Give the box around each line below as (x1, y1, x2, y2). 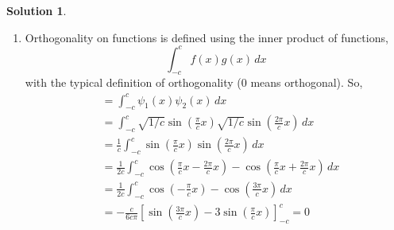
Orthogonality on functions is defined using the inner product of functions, (25, 29, 388, 45)
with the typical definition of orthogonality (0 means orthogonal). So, (25, 74, 363, 91)
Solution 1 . (6, 2, 67, 18)
